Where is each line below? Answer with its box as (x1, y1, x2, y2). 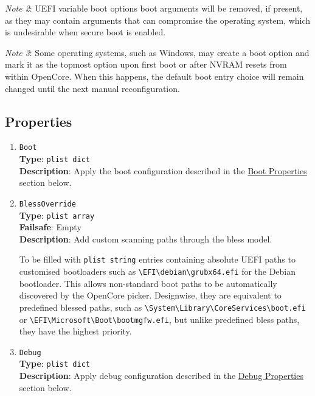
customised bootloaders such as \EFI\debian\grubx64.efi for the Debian (19, 265, 296, 278)
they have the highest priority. (19, 325, 132, 338)
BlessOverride (19, 199, 76, 208)
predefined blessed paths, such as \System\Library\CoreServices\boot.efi (19, 300, 306, 313)
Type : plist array (19, 208, 95, 221)
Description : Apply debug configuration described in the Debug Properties (19, 369, 303, 382)
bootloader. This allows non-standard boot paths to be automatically (19, 277, 277, 289)
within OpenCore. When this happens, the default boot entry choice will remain (5, 69, 304, 82)
